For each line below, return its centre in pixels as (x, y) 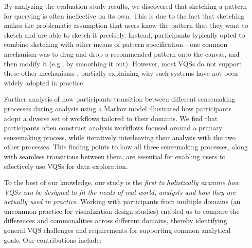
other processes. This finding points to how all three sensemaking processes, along (126, 147)
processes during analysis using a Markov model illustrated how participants (118, 108)
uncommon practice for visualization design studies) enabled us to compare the (122, 211)
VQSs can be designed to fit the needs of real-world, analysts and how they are (120, 192)
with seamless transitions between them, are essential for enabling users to (115, 156)
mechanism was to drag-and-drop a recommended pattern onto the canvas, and (122, 53)
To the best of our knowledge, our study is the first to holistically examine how (122, 182)
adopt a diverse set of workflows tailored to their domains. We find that (111, 118)
